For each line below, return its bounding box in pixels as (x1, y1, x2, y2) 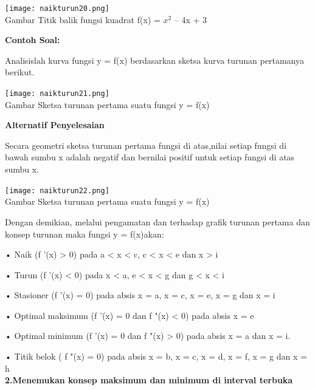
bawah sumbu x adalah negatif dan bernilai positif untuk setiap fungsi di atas (5, 151, 295, 163)
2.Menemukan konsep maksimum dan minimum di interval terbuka (5, 374, 293, 386)
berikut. (5, 66, 35, 78)
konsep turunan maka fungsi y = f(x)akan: (5, 227, 164, 240)
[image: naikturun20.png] (5, 4, 109, 13)
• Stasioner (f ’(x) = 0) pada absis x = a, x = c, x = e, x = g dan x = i (5, 289, 275, 301)
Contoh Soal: (5, 33, 60, 46)
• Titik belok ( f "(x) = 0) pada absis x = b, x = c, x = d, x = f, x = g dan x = (5, 350, 307, 363)
